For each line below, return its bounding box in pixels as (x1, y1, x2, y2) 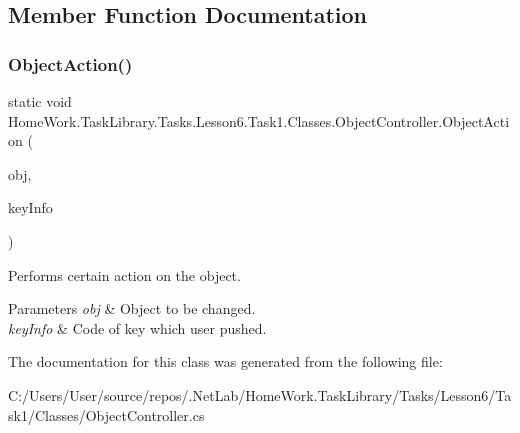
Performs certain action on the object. (8, 264, 241, 285)
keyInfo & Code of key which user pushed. (8, 317, 267, 338)
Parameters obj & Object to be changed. (8, 298, 256, 319)
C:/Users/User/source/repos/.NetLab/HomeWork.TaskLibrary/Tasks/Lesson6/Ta (8, 384, 512, 405)
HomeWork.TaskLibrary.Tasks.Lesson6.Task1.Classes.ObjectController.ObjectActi (8, 110, 510, 131)
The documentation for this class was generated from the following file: (8, 351, 443, 372)
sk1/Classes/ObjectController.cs (8, 404, 205, 425)
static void (8, 91, 72, 111)
